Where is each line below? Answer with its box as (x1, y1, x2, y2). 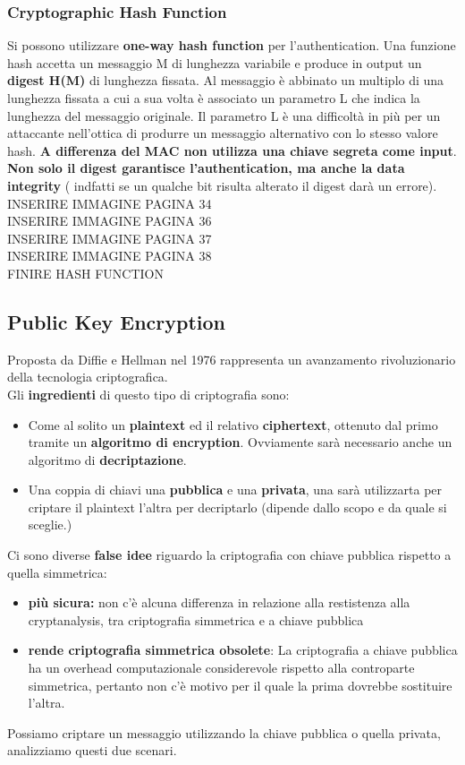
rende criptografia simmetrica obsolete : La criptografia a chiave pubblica (28, 640, 458, 659)
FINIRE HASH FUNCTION (7, 263, 164, 282)
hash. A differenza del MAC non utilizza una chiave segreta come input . (7, 141, 457, 159)
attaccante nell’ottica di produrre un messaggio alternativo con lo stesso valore (7, 124, 438, 142)
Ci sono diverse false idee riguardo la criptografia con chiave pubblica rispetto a (7, 546, 452, 564)
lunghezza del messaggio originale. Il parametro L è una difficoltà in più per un (7, 106, 441, 125)
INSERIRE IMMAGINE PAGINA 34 (7, 193, 212, 212)
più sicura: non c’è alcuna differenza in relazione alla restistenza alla (28, 593, 410, 612)
